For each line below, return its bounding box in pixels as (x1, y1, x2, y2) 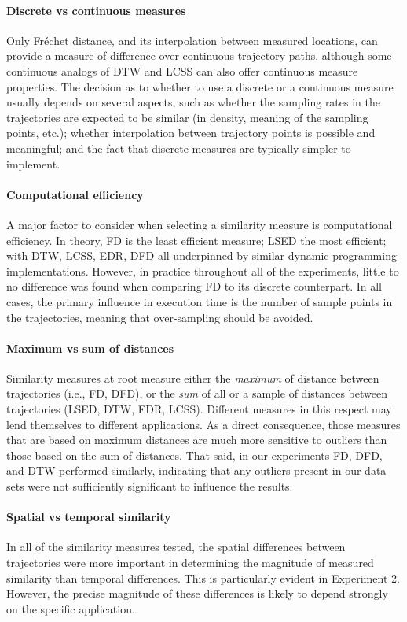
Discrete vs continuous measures (6, 2, 186, 18)
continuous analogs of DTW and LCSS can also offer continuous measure (6, 62, 358, 79)
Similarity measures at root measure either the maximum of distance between (6, 369, 379, 386)
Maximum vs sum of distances (6, 339, 174, 356)
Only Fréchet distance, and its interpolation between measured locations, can (6, 31, 378, 48)
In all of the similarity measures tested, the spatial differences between (6, 539, 346, 555)
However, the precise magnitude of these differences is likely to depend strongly (6, 585, 388, 602)
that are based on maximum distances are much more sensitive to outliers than (6, 431, 387, 448)
